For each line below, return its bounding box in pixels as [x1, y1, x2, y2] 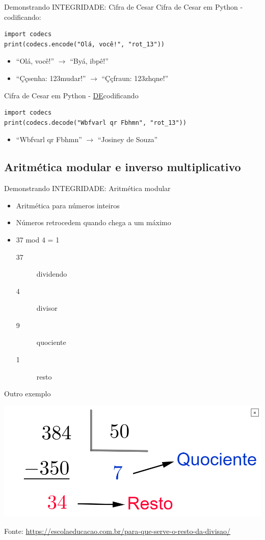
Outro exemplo [4, 388, 51, 399]
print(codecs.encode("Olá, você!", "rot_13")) [4, 40, 165, 48]
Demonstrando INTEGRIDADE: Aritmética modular [4, 183, 171, 194]
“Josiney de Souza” [97, 134, 158, 145]
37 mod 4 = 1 [16, 234, 60, 245]
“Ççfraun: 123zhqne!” [101, 72, 169, 83]
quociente [36, 337, 66, 347]
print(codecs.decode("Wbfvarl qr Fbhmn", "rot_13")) [4, 119, 187, 126]
